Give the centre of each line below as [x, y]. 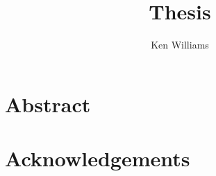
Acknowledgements [98, 158]
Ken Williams [180, 45]
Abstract [48, 104]
